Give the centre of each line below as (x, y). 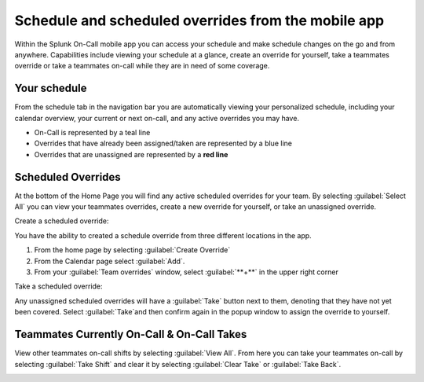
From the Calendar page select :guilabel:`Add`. (110, 261)
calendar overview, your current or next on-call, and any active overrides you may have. (157, 118)
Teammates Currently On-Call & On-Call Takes (131, 334)
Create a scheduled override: (62, 221)
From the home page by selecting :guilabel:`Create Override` (132, 250)
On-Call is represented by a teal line (92, 133)
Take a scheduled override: (58, 286)
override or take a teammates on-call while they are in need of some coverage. (142, 66)
